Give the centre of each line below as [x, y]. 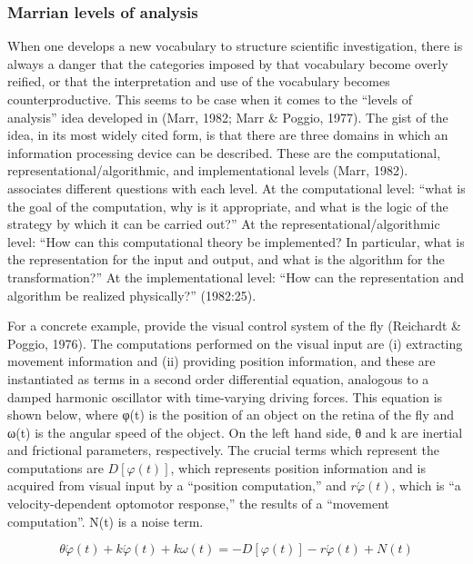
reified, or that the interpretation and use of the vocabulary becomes [199, 81]
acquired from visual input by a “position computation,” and [177, 485]
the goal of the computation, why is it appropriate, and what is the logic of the [228, 206]
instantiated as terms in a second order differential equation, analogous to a [218, 378]
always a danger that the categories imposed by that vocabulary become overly [228, 63]
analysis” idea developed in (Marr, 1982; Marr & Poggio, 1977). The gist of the [228, 117]
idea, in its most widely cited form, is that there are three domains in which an [228, 135]
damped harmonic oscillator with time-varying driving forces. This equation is [225, 396]
